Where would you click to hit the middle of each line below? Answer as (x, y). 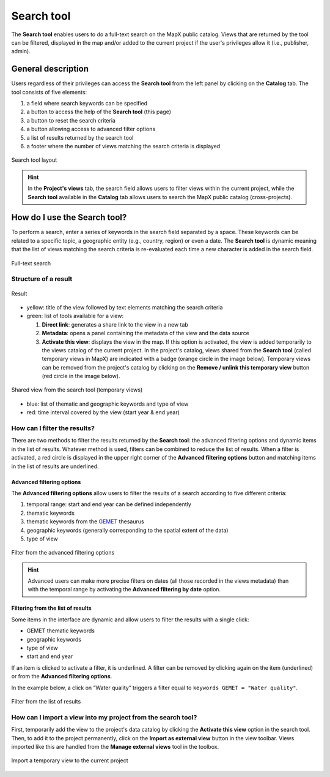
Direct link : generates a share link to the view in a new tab (115, 324)
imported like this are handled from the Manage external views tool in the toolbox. (115, 746)
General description (50, 69)
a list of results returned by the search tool (80, 137)
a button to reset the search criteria (71, 120)
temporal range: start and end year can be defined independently (109, 504)
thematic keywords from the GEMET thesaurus (85, 521)
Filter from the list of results (46, 701)
